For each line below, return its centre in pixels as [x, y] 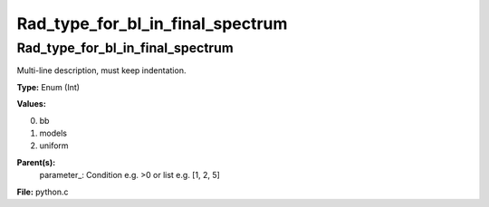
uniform [54, 146]
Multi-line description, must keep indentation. [101, 71]
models [53, 133]
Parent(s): [36, 162]
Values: [32, 104]
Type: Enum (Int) [48, 87]
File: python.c [43, 192]
